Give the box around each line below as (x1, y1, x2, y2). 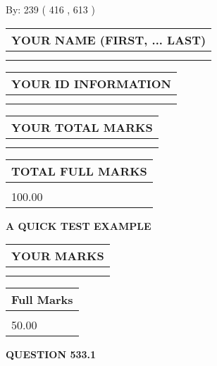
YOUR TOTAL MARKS (11, 118, 153, 135)
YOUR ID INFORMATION (11, 75, 171, 92)
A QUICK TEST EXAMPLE (6, 218, 151, 233)
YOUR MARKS (11, 248, 104, 264)
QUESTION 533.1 (6, 347, 97, 362)
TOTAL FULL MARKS (11, 162, 147, 179)
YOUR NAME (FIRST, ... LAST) (11, 31, 206, 48)
